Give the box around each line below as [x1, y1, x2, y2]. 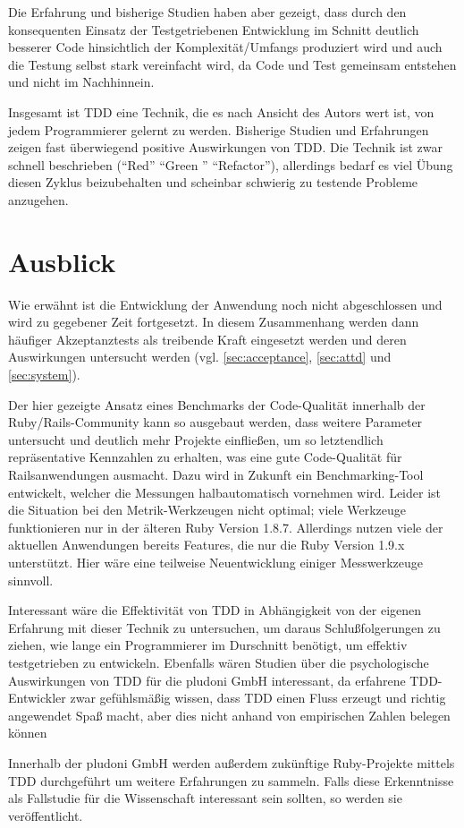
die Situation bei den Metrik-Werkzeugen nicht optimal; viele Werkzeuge [8, 500, 407, 519]
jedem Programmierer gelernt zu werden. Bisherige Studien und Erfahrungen [8, 120, 429, 139]
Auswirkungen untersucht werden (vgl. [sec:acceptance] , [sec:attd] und [8, 347, 392, 366]
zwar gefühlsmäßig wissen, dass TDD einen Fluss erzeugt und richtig [70, 688, 446, 707]
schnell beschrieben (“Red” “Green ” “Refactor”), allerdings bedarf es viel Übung [8, 155, 453, 174]
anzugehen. [8, 190, 69, 209]
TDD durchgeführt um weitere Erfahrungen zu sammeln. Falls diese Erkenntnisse [8, 771, 454, 790]
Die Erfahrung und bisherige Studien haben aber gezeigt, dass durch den [8, 3, 407, 21]
